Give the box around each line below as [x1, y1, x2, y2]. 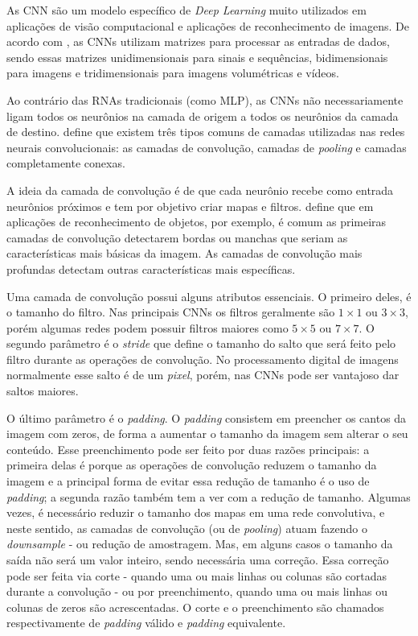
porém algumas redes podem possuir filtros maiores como [6, 319, 289, 336]
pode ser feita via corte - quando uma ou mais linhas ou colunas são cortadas [6, 567, 387, 584]
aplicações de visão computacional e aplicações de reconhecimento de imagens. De [6, 17, 409, 34]
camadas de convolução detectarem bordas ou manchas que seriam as [6, 229, 348, 246]
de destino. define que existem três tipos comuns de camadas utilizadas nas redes [6, 123, 405, 140]
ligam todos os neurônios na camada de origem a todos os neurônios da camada [6, 107, 399, 124]
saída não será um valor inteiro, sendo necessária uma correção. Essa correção [6, 551, 389, 568]
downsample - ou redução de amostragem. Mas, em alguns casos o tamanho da [6, 535, 393, 552]
